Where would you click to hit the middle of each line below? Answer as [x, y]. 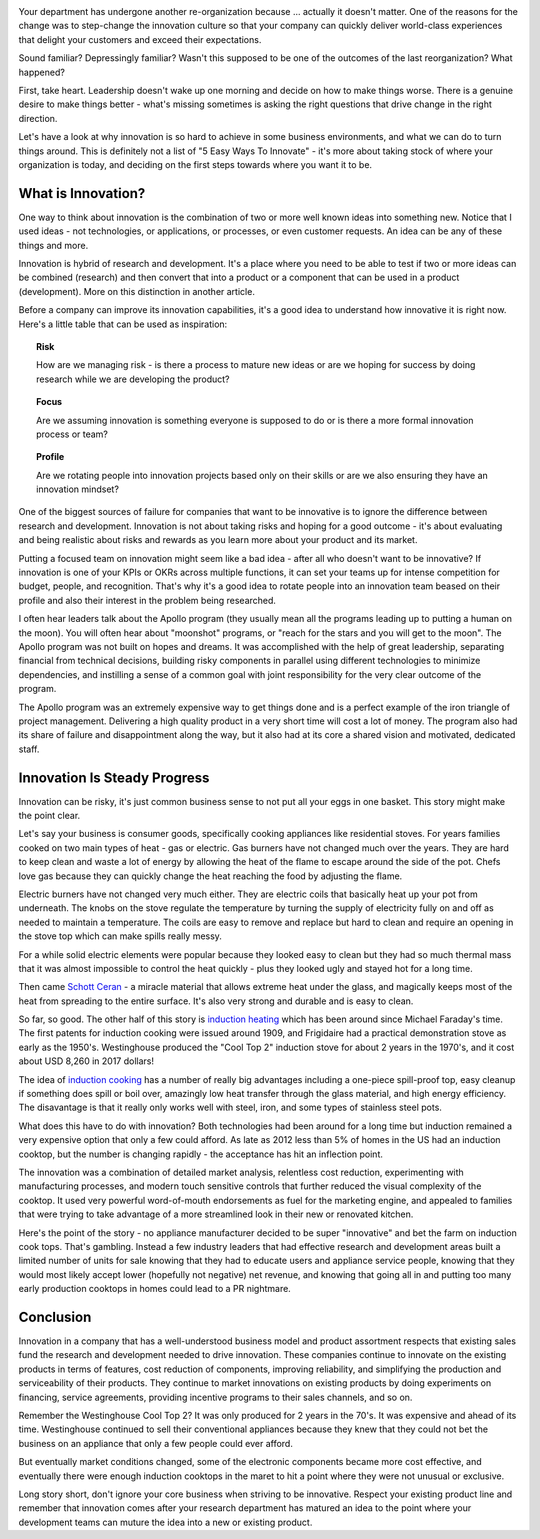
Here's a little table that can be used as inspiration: [123, 324]
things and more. [53, 245]
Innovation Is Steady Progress [114, 777]
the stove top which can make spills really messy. [120, 936]
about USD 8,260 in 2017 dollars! [86, 1061]
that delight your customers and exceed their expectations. [140, 39]
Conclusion [55, 1316]
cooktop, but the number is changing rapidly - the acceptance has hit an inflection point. [201, 1154]
